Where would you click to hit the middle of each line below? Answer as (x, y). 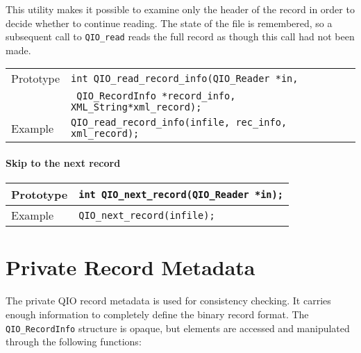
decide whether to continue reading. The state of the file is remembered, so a (169, 23)
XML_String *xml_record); (136, 107)
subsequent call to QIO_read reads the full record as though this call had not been (180, 36)
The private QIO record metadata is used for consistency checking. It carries (168, 301)
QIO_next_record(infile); (147, 215)
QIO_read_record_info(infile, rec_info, (179, 123)
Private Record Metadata (131, 267)
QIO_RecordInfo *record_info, (156, 96)
